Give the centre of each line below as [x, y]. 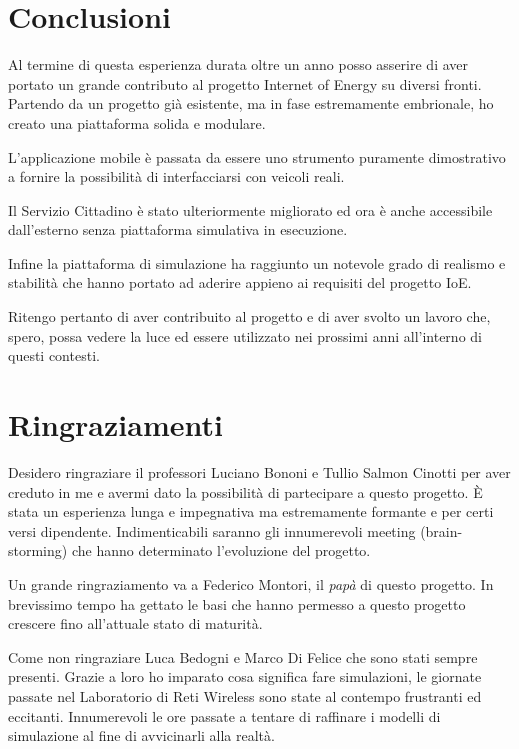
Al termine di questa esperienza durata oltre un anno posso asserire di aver [238, 64]
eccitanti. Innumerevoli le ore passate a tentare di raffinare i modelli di [224, 715]
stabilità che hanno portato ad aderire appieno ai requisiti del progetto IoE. [240, 282]
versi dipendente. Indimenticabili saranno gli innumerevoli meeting [212, 530]
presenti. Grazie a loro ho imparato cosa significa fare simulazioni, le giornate [245, 676]
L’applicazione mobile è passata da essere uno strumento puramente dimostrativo [257, 156]
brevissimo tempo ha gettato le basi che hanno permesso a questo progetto [237, 603]
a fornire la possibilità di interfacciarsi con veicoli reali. [176, 176]
